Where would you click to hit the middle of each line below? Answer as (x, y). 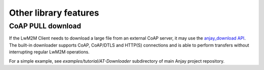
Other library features (54, 13)
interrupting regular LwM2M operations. (49, 52)
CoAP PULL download (45, 26)
